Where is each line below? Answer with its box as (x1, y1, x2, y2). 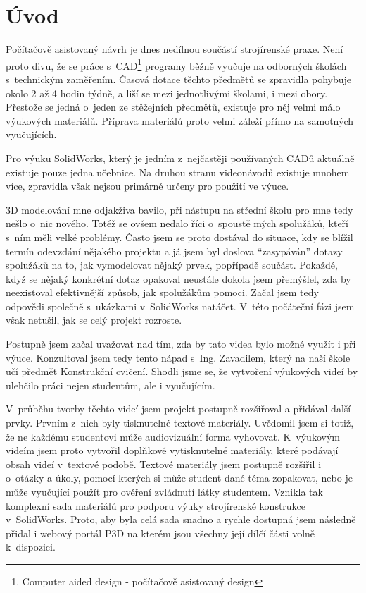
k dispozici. (6, 539, 56, 554)
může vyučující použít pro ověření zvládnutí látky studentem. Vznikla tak (6, 484, 323, 499)
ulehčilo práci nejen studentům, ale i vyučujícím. (6, 377, 215, 392)
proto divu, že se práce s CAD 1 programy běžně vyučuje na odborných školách (6, 56, 347, 73)
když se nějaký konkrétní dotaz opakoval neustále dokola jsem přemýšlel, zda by (6, 271, 351, 286)
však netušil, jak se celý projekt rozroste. (6, 312, 182, 327)
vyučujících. (6, 127, 57, 142)
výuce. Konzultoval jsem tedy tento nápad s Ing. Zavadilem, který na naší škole (6, 350, 351, 365)
